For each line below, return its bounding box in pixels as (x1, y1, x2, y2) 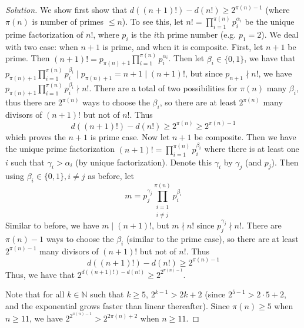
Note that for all (5, 288, 65, 300)
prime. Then (5, 52, 50, 64)
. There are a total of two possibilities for (89, 82, 238, 94)
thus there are (5, 96, 56, 108)
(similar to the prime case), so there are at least (126, 232, 299, 244)
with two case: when (5, 40, 78, 52)
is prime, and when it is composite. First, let (102, 40, 263, 52)
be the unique (245, 15, 295, 28)
